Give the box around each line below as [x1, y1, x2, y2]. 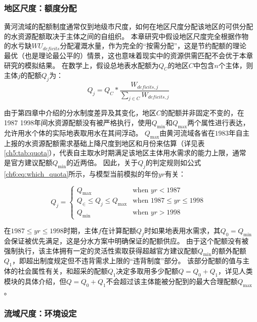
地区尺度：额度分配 [4, 1, 77, 14]
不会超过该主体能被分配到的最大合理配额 [106, 276, 238, 286]
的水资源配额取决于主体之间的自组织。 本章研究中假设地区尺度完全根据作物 [4, 31, 249, 41]
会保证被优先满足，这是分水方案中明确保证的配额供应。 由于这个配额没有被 [4, 236, 249, 246]
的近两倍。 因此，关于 [66, 157, 138, 167]
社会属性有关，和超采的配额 [17, 266, 108, 276]
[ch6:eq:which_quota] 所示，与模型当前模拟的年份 [4, 168, 159, 179]
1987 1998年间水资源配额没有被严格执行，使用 [4, 117, 152, 128]
